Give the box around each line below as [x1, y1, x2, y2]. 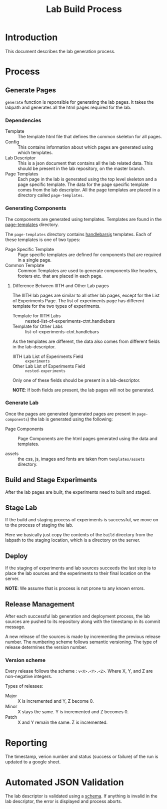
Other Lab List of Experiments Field [12, 363, 85, 369]
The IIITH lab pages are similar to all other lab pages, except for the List [12, 292, 160, 298]
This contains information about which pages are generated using [17, 144, 153, 150]
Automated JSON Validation [5, 776, 124, 788]
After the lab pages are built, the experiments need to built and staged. [5, 489, 151, 495]
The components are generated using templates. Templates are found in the [5, 216, 162, 222]
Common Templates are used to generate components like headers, [17, 267, 158, 274]
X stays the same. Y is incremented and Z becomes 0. [17, 709, 129, 715]
